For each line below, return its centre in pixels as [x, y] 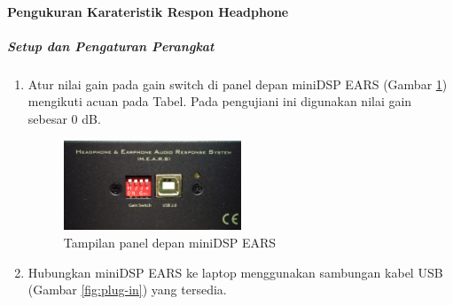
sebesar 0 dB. [64, 118]
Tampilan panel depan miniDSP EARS [170, 242]
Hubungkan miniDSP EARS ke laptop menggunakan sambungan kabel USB [235, 272]
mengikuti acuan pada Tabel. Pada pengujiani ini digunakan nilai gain [220, 101]
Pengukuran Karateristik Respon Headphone [148, 11]
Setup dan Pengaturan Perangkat [111, 46]
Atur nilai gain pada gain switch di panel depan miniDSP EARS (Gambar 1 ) [238, 84]
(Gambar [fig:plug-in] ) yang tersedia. [127, 290]
